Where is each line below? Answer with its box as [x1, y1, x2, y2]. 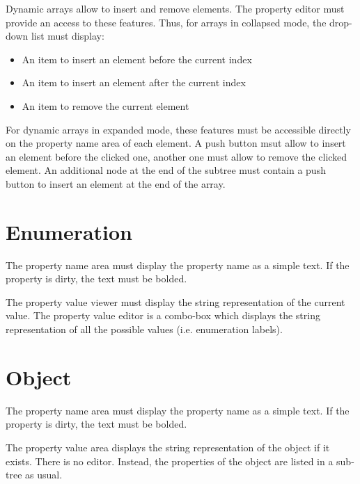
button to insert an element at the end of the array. [6, 176, 226, 191]
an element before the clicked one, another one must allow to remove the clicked [6, 149, 347, 163]
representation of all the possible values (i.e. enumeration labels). [6, 322, 283, 337]
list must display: [31, 29, 104, 43]
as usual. [25, 467, 63, 482]
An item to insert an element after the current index [22, 75, 246, 90]
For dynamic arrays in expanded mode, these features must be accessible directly [6, 122, 351, 136]
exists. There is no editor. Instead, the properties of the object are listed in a [6, 453, 334, 468]
